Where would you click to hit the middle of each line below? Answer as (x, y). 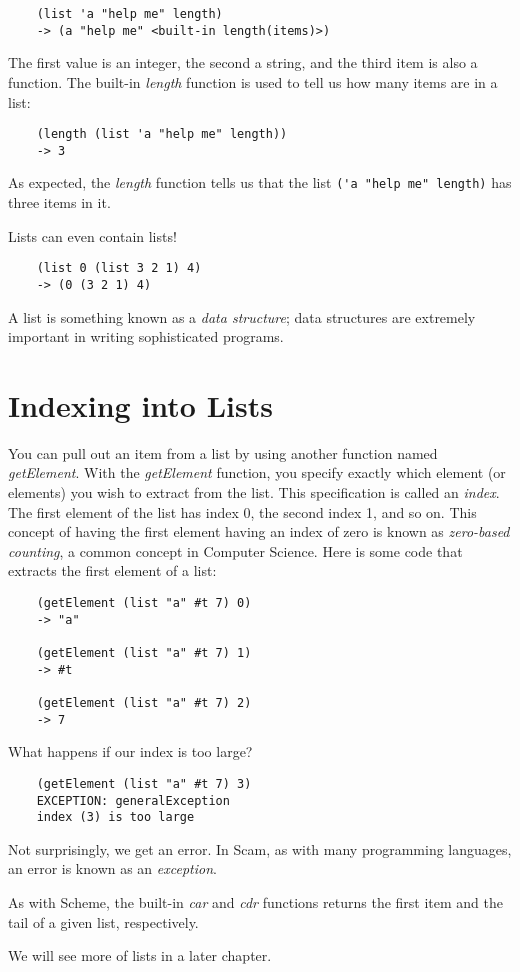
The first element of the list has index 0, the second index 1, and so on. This (242, 511)
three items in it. (59, 202)
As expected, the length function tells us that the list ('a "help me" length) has (260, 182)
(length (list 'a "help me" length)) (162, 134)
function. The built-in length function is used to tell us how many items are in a (253, 81)
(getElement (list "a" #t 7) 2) (144, 702)
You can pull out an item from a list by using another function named (223, 452)
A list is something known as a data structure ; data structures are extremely (242, 316)
